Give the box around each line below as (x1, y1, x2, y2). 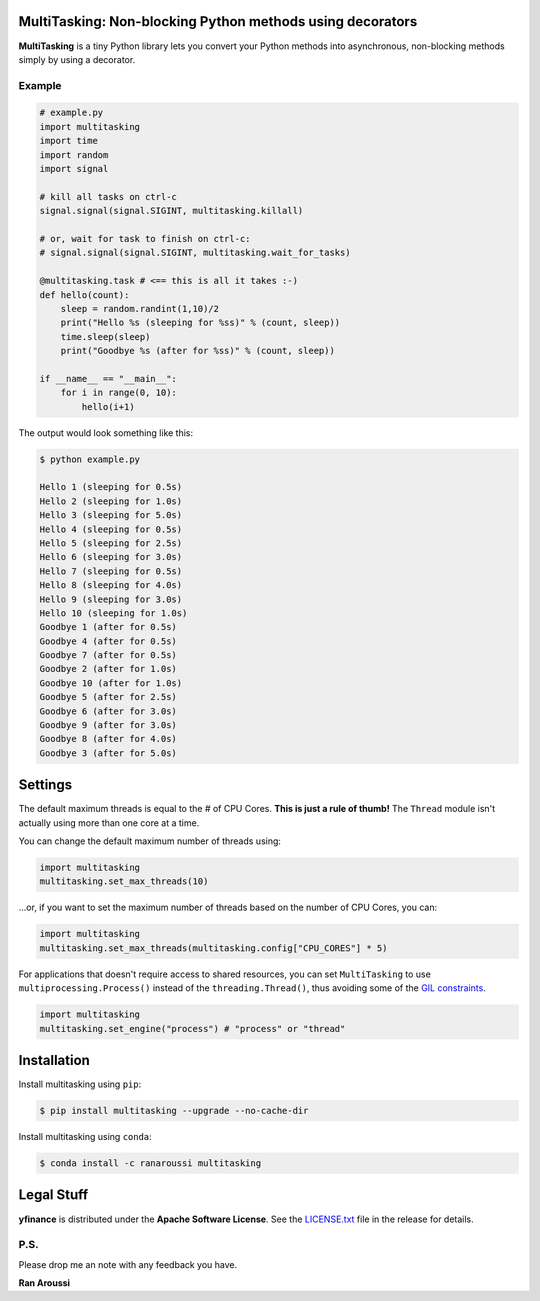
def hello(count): (39, 289, 130, 300)
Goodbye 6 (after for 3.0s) (39, 705, 177, 717)
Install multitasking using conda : (18, 1131, 152, 1143)
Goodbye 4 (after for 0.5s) (39, 635, 177, 647)
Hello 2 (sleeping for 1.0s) (39, 495, 183, 507)
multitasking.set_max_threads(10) (39, 876, 209, 887)
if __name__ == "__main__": (39, 373, 177, 384)
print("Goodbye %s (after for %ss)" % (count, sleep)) (60, 345, 335, 357)
